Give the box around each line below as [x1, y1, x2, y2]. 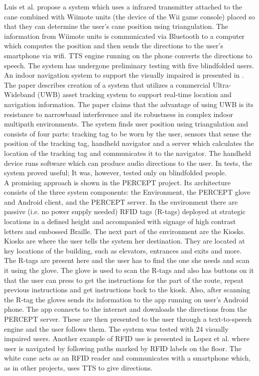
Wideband [4, 89, 35, 100]
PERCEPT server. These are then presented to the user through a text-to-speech [4, 314, 252, 324]
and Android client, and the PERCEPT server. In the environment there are [4, 196, 238, 207]
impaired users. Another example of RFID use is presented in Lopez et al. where [4, 333, 250, 344]
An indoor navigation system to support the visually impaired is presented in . [4, 70, 244, 80]
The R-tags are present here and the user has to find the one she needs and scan [4, 255, 250, 265]
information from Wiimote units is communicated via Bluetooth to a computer [4, 30, 245, 41]
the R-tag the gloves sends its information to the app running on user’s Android [4, 294, 249, 304]
